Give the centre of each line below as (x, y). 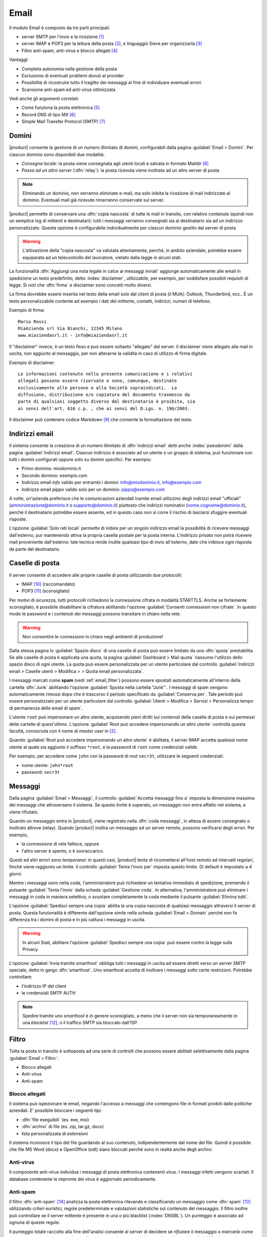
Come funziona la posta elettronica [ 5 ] (61, 108)
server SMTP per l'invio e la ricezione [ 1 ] (63, 37)
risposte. (18, 519)
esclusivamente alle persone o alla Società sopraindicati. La (98, 388)
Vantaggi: (19, 60)
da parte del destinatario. (35, 549)
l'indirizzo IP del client (44, 986)
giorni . (16, 874)
